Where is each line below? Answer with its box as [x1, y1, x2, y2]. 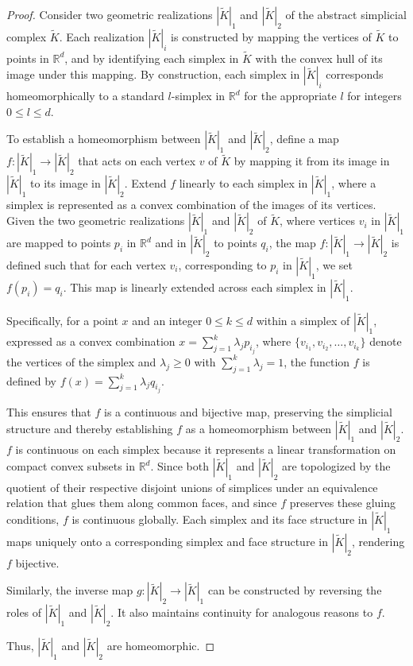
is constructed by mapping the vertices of [171, 28, 372, 45]
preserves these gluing [289, 494, 396, 511]
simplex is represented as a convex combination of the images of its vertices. [6, 196, 376, 212]
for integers [347, 87, 402, 104]
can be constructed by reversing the [207, 582, 382, 598]
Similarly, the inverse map [6, 582, 133, 598]
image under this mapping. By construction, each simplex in [6, 66, 300, 83]
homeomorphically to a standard [6, 87, 164, 104]
